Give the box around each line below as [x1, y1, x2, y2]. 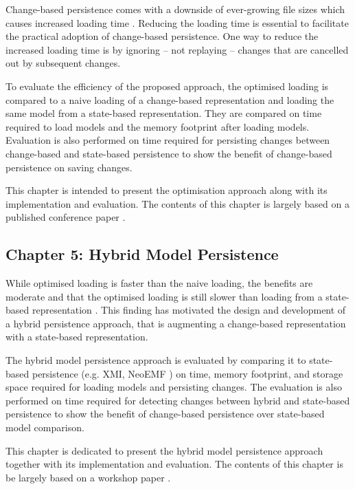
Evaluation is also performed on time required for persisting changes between [5, 133, 330, 147]
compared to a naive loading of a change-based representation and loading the [5, 92, 334, 107]
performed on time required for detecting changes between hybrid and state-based [5, 393, 350, 407]
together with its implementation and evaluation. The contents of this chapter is [5, 457, 343, 471]
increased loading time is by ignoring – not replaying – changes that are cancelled [5, 42, 349, 56]
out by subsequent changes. [5, 56, 121, 70]
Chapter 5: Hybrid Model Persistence [5, 243, 279, 265]
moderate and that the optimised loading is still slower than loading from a [5, 289, 323, 303]
